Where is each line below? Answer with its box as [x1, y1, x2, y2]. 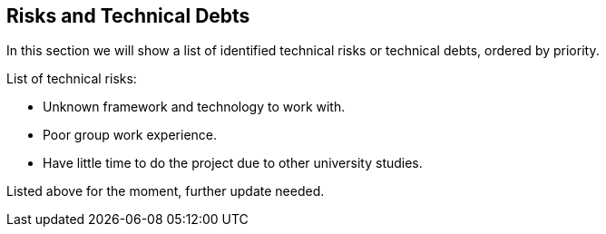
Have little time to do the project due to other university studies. [43, 155, 423, 171]
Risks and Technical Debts [6, 5, 250, 27]
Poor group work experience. [43, 127, 218, 143]
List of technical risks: [6, 71, 137, 87]
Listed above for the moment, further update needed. [6, 183, 325, 200]
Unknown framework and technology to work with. [43, 99, 346, 115]
